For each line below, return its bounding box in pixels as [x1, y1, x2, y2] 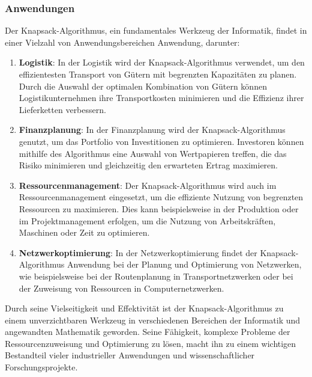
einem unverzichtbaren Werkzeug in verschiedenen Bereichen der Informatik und [5, 313, 301, 326]
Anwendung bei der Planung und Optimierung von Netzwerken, [67, 258, 302, 271]
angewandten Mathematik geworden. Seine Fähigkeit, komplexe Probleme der [5, 325, 290, 338]
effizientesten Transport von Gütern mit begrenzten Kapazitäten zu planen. [19, 68, 297, 80]
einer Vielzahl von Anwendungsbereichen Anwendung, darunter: [5, 35, 240, 48]
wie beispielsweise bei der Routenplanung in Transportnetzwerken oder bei [19, 269, 293, 282]
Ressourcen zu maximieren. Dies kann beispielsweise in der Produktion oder [19, 202, 299, 215]
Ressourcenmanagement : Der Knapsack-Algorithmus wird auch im [19, 179, 277, 191]
